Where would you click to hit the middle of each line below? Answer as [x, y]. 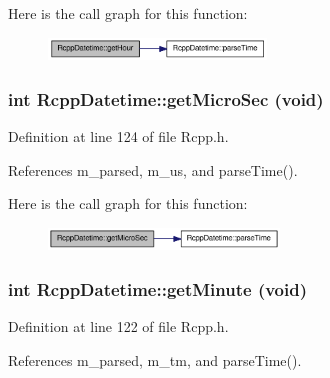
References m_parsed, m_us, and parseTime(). [153, 169]
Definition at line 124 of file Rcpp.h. [118, 136]
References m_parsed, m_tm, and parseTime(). [155, 359]
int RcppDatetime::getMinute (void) [157, 288]
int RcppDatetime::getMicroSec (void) [166, 98]
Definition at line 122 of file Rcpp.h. [118, 326]
